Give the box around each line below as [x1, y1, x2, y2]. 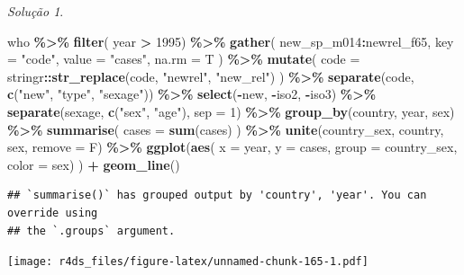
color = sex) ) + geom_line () [7, 155, 180, 173]
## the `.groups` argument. [7, 224, 176, 237]
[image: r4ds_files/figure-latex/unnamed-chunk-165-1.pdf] [7, 255, 368, 269]
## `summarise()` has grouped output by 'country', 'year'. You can [7, 189, 427, 202]
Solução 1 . [7, 2, 64, 20]
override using [7, 206, 98, 219]
